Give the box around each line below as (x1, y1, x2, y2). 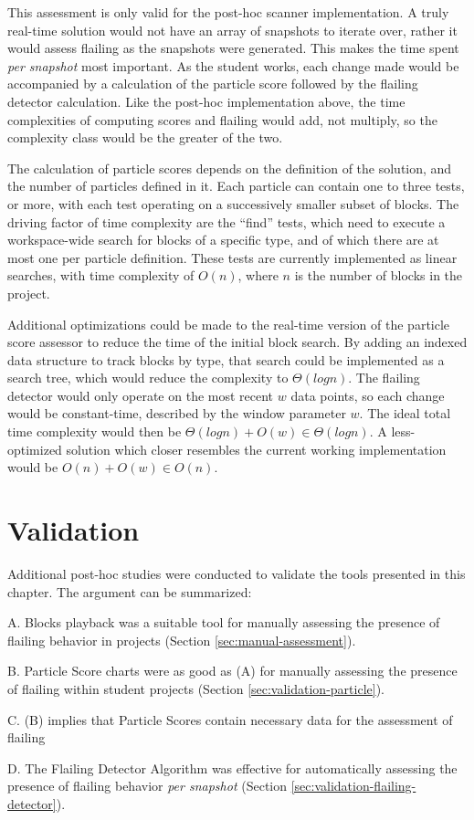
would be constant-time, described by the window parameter (7, 404, 346, 423)
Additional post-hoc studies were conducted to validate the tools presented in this (7, 563, 466, 583)
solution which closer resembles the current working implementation (66, 439, 447, 458)
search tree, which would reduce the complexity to (7, 368, 289, 387)
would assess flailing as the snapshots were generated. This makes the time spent (7, 38, 459, 58)
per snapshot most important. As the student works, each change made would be (7, 56, 459, 75)
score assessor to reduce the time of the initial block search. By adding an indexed (7, 332, 468, 352)
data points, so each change (290, 385, 445, 405)
